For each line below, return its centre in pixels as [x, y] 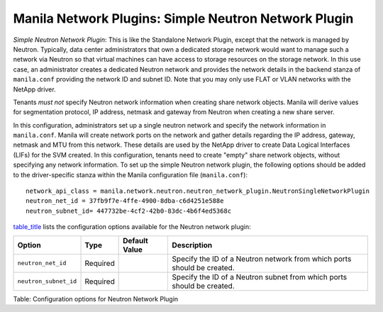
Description [192, 245]
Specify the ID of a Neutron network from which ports [262, 259]
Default [135, 240]
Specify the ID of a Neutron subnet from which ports [260, 277]
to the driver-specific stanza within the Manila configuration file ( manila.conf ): [131, 174]
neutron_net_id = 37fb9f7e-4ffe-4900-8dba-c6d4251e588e [125, 201]
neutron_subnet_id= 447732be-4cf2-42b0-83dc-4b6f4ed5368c [129, 211]
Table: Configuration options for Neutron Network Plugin [96, 299]
